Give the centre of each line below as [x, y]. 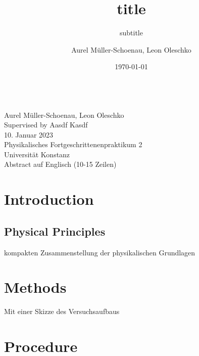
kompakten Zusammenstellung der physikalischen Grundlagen [100, 252]
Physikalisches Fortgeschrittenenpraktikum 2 [73, 144]
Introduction [49, 199]
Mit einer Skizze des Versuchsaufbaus [62, 311]
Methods [35, 287]
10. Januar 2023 [29, 134]
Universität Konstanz [37, 154]
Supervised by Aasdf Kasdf [46, 125]
